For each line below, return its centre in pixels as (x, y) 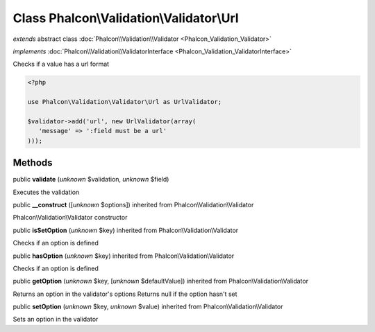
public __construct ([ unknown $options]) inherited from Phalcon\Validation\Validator (133, 204)
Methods (33, 163)
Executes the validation (46, 192)
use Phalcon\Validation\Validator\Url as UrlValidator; (125, 102)
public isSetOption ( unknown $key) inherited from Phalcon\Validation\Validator (126, 230)
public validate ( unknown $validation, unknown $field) (91, 180)
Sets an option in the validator (56, 320)
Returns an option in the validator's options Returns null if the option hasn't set (125, 294)
